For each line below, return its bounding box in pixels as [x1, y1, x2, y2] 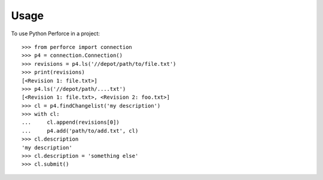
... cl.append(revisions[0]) [22, 119, 120, 126]
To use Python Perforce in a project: [11, 30, 100, 37]
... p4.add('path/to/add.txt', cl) [22, 127, 139, 134]
